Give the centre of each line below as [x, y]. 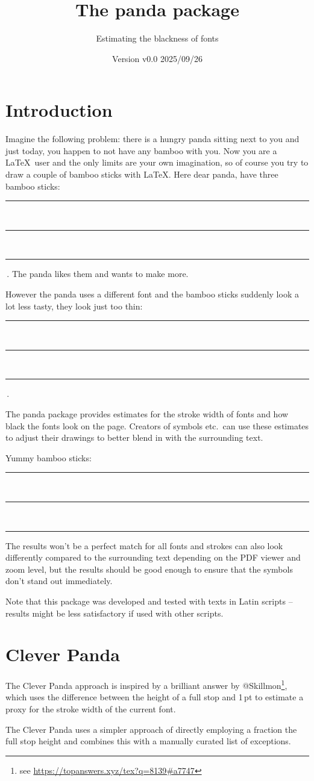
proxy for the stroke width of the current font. [91, 709]
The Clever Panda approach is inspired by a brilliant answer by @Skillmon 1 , [146, 684]
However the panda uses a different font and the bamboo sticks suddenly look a [152, 294]
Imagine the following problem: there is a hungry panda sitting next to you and [152, 139]
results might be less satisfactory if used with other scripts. [115, 613]
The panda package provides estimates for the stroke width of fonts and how [147, 413]
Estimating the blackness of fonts [157, 38]
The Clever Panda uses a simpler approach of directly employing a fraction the [151, 729]
